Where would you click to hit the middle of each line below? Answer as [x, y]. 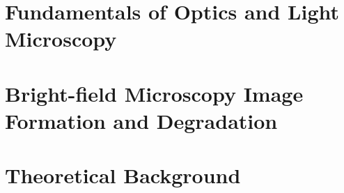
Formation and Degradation [141, 120]
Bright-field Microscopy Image [154, 93]
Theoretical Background [123, 175]
